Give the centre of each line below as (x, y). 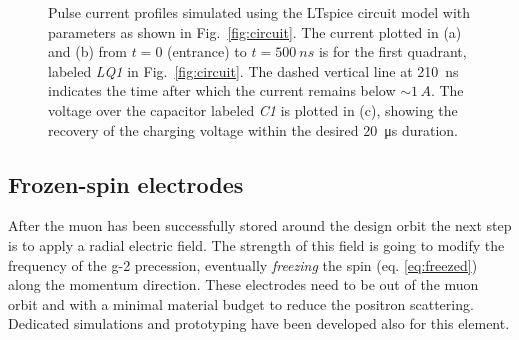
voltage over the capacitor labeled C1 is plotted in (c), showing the (253, 109)
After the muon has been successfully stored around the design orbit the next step (260, 225)
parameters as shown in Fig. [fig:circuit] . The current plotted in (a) (255, 31)
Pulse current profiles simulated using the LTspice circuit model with (259, 12)
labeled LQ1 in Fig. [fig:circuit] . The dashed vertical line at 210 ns (253, 70)
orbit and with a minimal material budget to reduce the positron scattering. (241, 303)
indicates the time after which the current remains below (222, 90)
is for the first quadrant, (392, 51)
